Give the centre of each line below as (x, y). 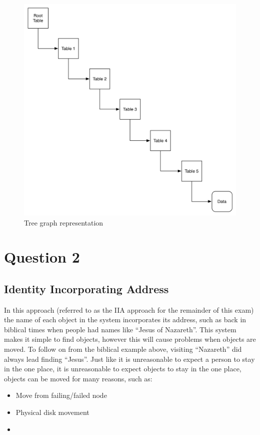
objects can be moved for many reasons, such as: (78, 378)
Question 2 (42, 257)
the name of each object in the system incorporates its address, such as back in (125, 319)
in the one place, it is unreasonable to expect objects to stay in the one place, (123, 369)
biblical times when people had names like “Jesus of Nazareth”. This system (120, 329)
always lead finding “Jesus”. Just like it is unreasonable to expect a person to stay (129, 359)
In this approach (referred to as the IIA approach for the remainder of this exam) (129, 309)
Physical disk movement (52, 412)
